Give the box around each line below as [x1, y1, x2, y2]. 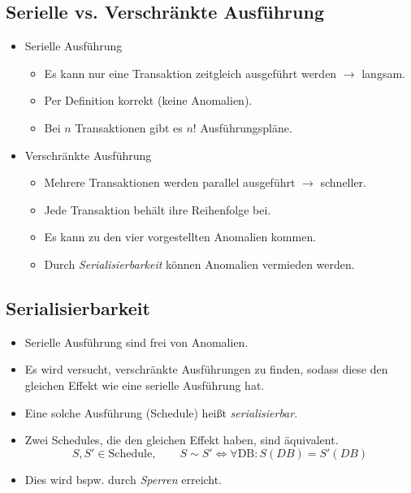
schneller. [320, 174, 366, 191]
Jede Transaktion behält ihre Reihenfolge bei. [44, 201, 271, 218]
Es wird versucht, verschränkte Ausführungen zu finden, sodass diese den [24, 361, 388, 378]
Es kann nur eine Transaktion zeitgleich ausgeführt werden [44, 64, 337, 81]
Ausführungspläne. [200, 119, 292, 136]
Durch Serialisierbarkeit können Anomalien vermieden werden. [44, 255, 355, 272]
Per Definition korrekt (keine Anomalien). [44, 92, 253, 109]
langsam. [361, 64, 405, 81]
